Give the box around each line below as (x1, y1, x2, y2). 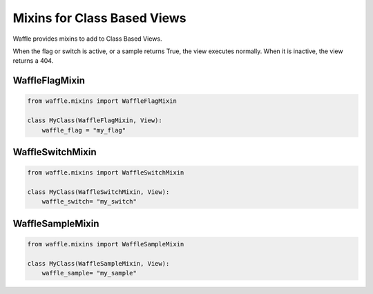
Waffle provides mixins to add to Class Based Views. (12, 35, 162, 43)
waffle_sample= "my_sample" (41, 269, 137, 277)
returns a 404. (12, 57, 54, 65)
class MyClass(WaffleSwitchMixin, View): (27, 188, 170, 196)
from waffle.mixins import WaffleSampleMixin (27, 240, 184, 248)
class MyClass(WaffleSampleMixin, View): (27, 259, 170, 267)
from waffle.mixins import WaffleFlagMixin (27, 97, 178, 105)
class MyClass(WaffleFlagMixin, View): (27, 117, 162, 124)
